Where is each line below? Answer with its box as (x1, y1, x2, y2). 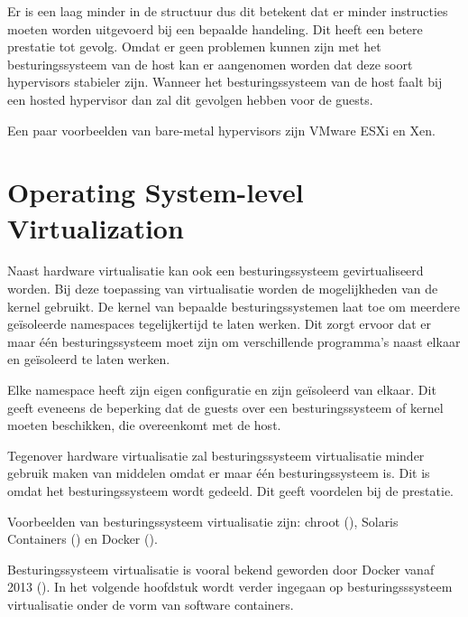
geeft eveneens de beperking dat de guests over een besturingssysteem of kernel (7, 397, 444, 416)
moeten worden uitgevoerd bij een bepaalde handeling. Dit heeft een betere (7, 19, 423, 38)
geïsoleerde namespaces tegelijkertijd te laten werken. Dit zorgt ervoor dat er (7, 314, 432, 333)
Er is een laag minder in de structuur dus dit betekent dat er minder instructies (7, 2, 448, 20)
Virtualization (7, 209, 184, 246)
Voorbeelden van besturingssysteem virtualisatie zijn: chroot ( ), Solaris (7, 511, 399, 530)
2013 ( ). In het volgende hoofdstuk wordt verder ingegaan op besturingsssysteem (7, 577, 453, 596)
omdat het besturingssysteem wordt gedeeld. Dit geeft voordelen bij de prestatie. (7, 481, 454, 500)
